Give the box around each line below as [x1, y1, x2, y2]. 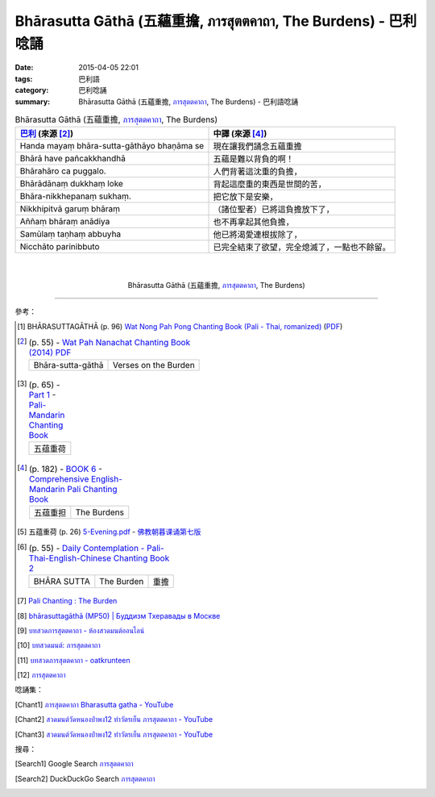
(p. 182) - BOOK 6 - [28, 464, 102, 475]
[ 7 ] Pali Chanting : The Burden [17, 596, 118, 606]
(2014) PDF [28, 347, 72, 358]
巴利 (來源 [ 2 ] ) [19, 128, 74, 140]
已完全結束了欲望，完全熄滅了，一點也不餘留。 [213, 242, 391, 253]
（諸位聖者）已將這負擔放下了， [213, 204, 334, 215]
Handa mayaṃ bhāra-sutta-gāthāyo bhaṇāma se [19, 140, 205, 152]
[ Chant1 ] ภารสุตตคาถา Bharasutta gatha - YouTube [14, 699, 174, 709]
